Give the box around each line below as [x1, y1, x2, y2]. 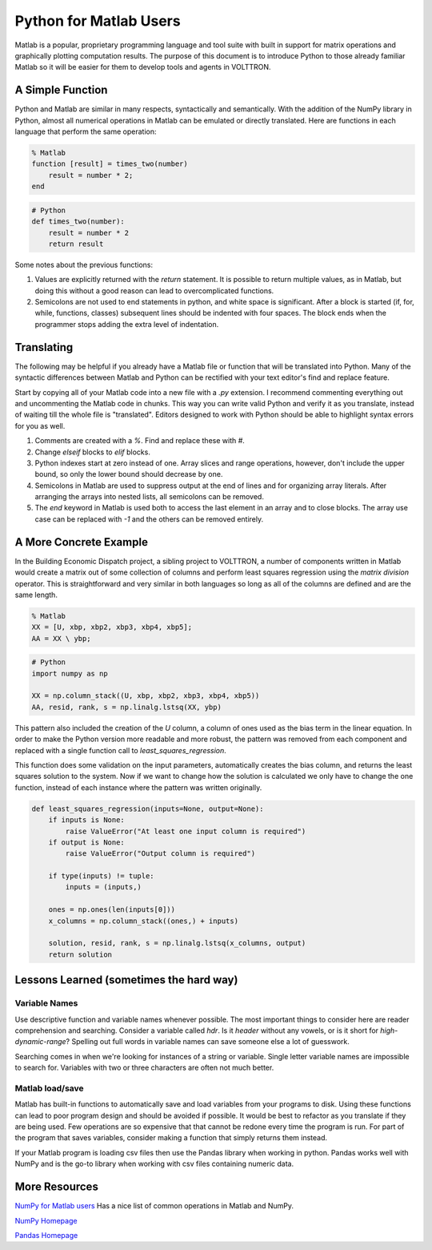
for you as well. [14, 421, 66, 430]
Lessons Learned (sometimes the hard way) [14, 974, 238, 987]
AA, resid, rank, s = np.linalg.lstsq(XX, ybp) [31, 702, 222, 712]
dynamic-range [14, 1037, 67, 1046]
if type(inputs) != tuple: [48, 872, 155, 881]
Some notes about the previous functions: [14, 260, 154, 269]
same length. [14, 590, 58, 599]
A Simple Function [14, 83, 108, 97]
